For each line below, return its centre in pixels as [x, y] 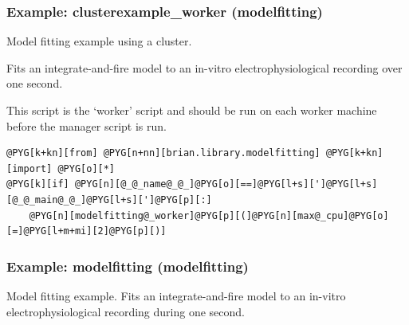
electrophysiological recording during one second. [126, 311]
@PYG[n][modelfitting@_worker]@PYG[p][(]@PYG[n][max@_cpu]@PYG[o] [209, 215]
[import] [29, 168]
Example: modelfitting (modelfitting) [128, 266]
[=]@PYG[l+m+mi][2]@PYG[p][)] [87, 231]
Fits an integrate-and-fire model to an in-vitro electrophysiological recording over [204, 67]
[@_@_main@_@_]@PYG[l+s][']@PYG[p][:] [109, 200]
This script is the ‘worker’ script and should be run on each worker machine [192, 110]
